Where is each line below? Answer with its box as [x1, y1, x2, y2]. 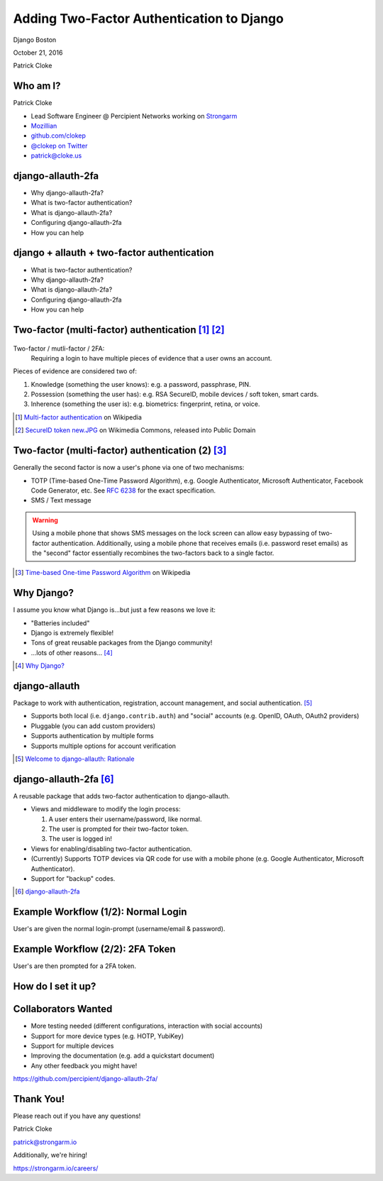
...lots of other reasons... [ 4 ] [30, 648, 113, 657]
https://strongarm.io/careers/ [13, 1164, 99, 1172]
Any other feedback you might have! [30, 1061, 138, 1070]
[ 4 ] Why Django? [15, 661, 65, 670]
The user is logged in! [48, 835, 113, 843]
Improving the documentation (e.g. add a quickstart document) [30, 1051, 215, 1060]
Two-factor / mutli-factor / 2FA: [13, 344, 105, 353]
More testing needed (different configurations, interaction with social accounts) [30, 1022, 263, 1031]
